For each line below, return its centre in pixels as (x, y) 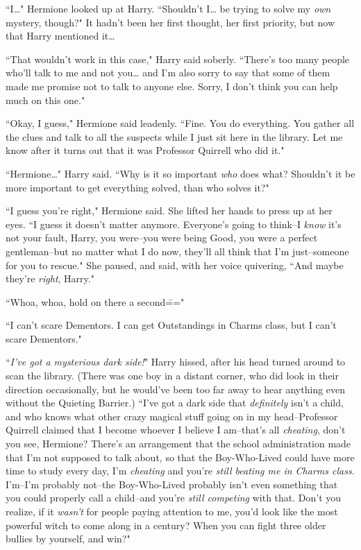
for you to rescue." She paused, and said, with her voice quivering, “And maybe (175, 265)
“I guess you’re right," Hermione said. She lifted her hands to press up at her (169, 210)
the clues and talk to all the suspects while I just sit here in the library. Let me (174, 136)
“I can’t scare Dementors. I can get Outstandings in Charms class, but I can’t (171, 325)
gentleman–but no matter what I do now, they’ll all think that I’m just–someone (177, 251)
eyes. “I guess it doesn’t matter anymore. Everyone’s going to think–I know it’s (174, 224)
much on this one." (45, 100)
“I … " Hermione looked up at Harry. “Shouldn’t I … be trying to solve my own (168, 8)
